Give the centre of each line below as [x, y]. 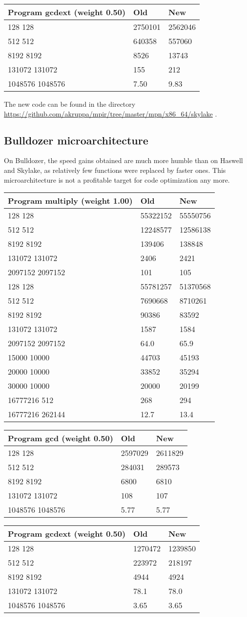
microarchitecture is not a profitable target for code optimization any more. [117, 179]
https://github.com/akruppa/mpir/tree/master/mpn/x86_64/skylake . [111, 113]
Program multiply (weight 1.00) [70, 201]
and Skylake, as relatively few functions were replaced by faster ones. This [115, 170]
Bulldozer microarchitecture [76, 140]
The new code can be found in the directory [70, 104]
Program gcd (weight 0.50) [61, 438]
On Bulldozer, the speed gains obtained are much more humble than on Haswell [123, 160]
